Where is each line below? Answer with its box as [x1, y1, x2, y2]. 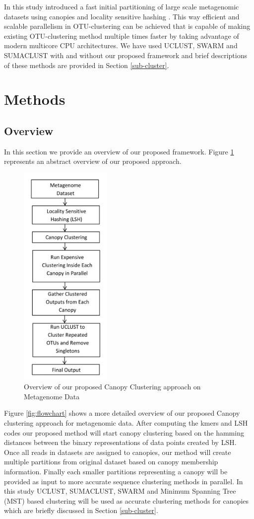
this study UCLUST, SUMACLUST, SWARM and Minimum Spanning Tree [4, 486, 236, 496]
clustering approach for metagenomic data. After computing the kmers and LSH [4, 418, 248, 428]
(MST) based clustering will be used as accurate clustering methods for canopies [4, 495, 249, 506]
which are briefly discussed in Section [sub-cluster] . [4, 505, 158, 516]
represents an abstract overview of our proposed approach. [4, 156, 182, 166]
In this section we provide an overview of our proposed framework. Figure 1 [4, 146, 234, 156]
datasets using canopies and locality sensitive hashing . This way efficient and [4, 11, 240, 21]
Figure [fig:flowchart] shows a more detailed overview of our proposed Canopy [4, 408, 240, 418]
